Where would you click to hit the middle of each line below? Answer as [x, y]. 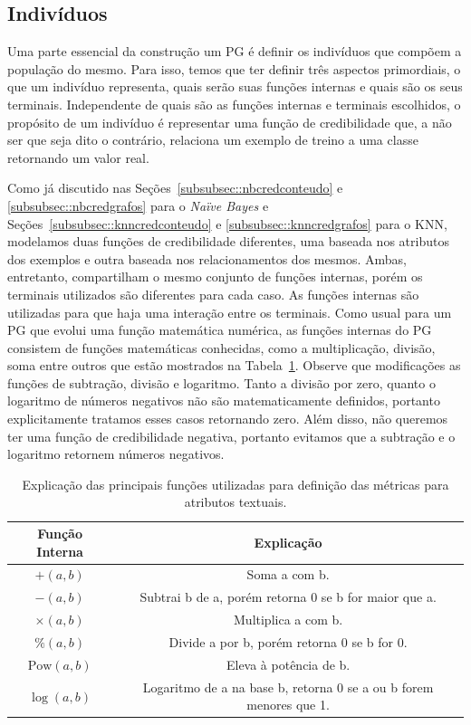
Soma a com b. [288, 574]
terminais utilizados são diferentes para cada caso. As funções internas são [213, 294]
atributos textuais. [235, 502]
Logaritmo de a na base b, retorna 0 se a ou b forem [288, 687]
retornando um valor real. [78, 157]
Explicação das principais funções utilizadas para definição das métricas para [235, 484]
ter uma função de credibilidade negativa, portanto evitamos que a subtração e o [231, 436]
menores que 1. [288, 705]
